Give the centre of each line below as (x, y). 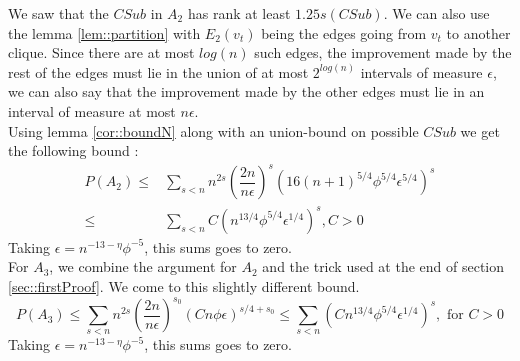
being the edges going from (344, 32)
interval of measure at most (92, 110)
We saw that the (58, 13)
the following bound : (73, 150)
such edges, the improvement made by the (383, 52)
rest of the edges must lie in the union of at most (158, 71)
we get (480, 130)
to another (478, 32)
